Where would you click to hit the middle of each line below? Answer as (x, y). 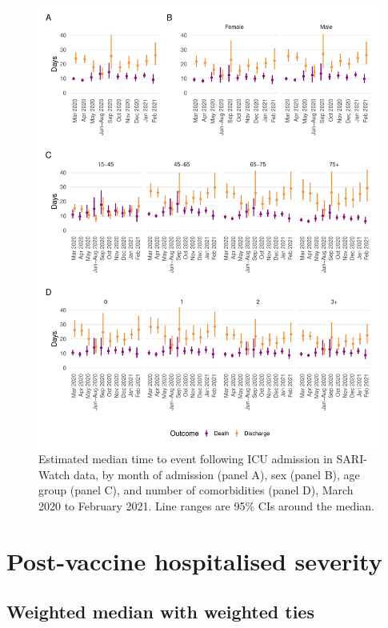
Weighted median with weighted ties (160, 612)
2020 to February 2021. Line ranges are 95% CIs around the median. (206, 506)
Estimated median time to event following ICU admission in (186, 459)
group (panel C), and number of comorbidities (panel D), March (196, 490)
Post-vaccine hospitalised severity (194, 560)
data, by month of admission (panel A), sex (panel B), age (216, 474)
